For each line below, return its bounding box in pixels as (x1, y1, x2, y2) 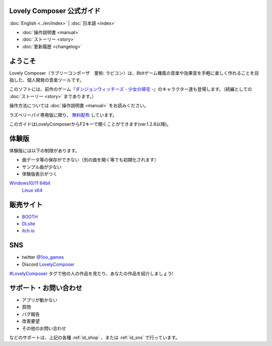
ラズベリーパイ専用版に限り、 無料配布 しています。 (9, 111, 117, 118)
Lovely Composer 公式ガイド (9, 7, 101, 15)
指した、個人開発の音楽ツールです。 (9, 77, 84, 83)
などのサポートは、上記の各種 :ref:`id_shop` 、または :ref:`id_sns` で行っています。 (9, 334, 180, 340)
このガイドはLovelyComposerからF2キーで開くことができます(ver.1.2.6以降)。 (9, 121, 171, 127)
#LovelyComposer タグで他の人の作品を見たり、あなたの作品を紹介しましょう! (9, 270, 174, 277)
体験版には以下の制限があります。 (9, 147, 80, 153)
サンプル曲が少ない (22, 164, 62, 170)
